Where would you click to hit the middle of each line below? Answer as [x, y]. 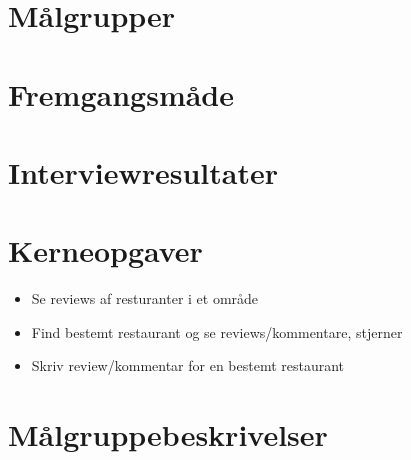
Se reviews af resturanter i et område [145, 298]
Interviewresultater [143, 171]
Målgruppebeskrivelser [168, 434]
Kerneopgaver [105, 250]
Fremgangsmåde [121, 93]
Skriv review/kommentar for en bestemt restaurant [188, 365]
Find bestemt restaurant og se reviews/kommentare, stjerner [217, 331]
